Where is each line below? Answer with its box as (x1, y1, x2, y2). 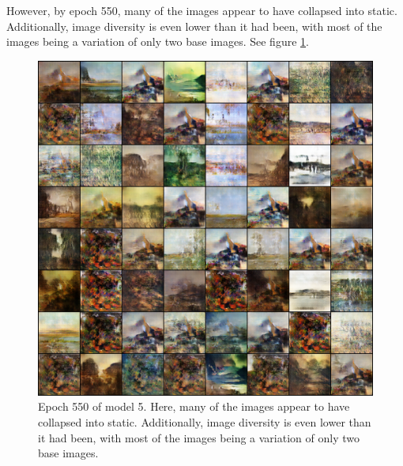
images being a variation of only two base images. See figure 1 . (6, 33, 309, 50)
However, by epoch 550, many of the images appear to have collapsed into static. (6, 2, 397, 18)
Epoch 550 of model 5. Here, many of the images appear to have (38, 398, 350, 415)
